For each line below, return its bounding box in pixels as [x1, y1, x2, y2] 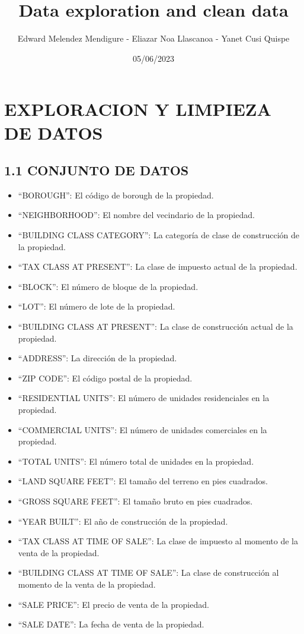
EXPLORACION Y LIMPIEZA [4, 97, 271, 121]
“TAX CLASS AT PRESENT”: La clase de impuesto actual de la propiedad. [18, 260, 297, 273]
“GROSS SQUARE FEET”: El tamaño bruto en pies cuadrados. [18, 494, 253, 507]
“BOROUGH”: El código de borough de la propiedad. [18, 188, 214, 201]
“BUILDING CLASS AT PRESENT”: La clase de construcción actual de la [18, 320, 293, 333]
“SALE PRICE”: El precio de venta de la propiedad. [18, 598, 209, 610]
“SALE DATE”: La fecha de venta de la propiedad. [18, 618, 204, 630]
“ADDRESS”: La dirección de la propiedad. [18, 352, 177, 364]
